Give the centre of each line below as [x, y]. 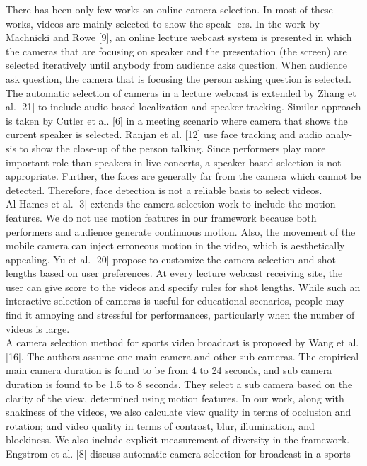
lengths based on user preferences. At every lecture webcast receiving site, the [174, 273]
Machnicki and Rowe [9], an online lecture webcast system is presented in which [179, 37]
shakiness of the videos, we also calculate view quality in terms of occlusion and [179, 412]
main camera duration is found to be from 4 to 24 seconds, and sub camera [169, 370]
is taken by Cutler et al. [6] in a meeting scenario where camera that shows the [177, 120]
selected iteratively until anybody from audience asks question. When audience [177, 65]
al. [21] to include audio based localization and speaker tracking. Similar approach [183, 107]
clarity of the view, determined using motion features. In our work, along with [175, 398]
